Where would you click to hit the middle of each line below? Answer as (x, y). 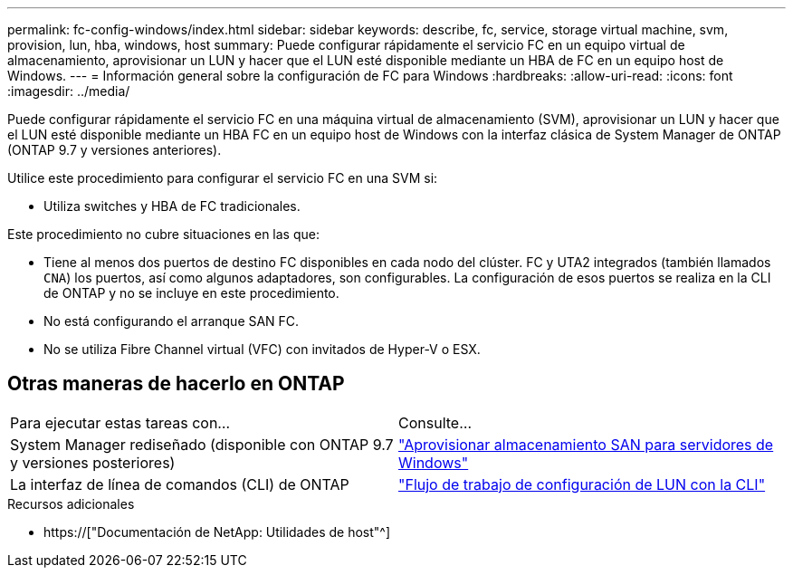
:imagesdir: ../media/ (69, 91)
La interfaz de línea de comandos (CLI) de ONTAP (180, 484)
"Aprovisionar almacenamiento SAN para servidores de (586, 444)
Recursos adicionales (71, 503)
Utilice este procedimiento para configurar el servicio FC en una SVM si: (223, 178)
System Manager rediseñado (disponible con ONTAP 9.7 (202, 444)
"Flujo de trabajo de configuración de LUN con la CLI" (582, 484)
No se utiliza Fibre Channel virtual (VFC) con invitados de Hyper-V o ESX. (262, 349)
